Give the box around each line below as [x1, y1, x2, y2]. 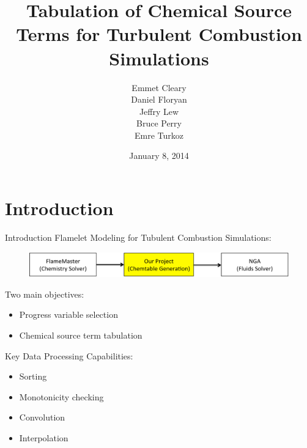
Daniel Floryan [131, 93, 187, 106]
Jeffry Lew [139, 105, 179, 117]
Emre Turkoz [135, 128, 183, 141]
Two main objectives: [5, 287, 84, 300]
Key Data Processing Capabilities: [5, 349, 133, 362]
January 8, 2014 [129, 149, 189, 162]
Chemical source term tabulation [19, 328, 142, 341]
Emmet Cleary [131, 81, 187, 94]
